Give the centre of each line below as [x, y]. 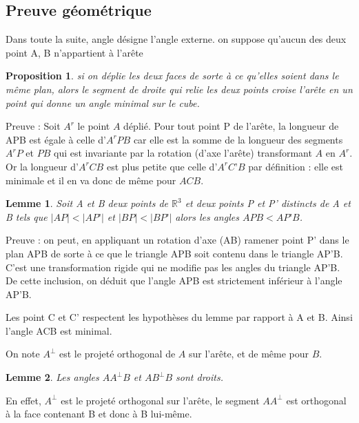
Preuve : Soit [33, 126]
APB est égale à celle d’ [56, 139]
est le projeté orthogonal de [117, 354]
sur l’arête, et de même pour [249, 354]
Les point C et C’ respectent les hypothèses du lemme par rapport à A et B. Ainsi [179, 317]
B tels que [27, 216]
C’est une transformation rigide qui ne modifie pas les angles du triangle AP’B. [173, 267]
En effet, [23, 400]
